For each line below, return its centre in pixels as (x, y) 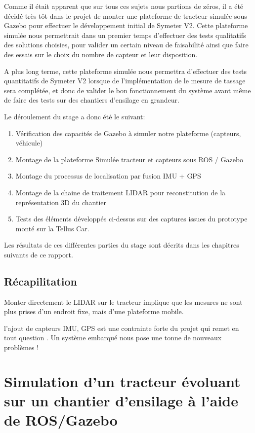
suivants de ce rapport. (39, 254)
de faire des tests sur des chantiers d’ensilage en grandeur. (92, 100)
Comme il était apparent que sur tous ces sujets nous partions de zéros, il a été (124, 6)
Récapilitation (41, 281)
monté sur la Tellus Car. (52, 228)
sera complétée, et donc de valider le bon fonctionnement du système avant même (127, 90)
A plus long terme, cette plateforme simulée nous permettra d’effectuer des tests (125, 71)
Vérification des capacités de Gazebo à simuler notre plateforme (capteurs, (128, 133)
